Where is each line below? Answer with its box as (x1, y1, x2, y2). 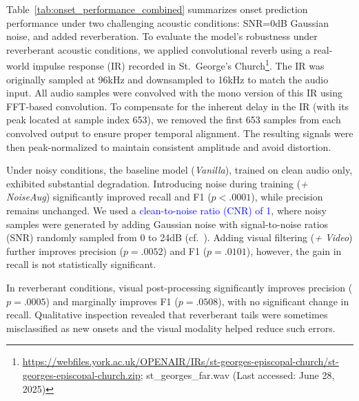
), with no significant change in (218, 294, 349, 308)
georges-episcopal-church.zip (22, 367, 141, 382)
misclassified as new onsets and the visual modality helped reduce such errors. (6, 320, 336, 335)
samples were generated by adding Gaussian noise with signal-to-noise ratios (6, 216, 329, 231)
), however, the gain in (246, 243, 342, 258)
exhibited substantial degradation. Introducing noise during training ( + (6, 176, 308, 190)
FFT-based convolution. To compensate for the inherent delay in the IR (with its (6, 99, 349, 113)
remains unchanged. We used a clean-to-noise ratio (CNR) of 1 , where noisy (6, 203, 327, 217)
